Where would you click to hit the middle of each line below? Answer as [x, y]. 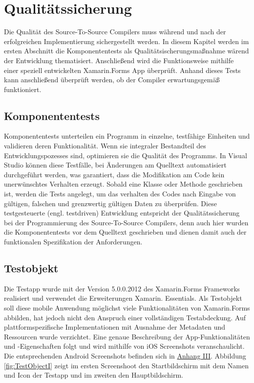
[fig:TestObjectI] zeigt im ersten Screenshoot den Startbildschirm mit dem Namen [126, 365]
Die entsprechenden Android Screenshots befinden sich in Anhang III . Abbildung [125, 355]
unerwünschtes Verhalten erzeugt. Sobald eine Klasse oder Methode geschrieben [123, 184]
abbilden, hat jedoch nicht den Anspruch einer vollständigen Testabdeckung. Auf [125, 317]
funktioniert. [23, 89]
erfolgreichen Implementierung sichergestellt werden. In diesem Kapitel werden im [127, 41]
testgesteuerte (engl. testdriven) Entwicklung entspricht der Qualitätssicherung [122, 213]
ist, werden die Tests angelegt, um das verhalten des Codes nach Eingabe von [120, 194]
